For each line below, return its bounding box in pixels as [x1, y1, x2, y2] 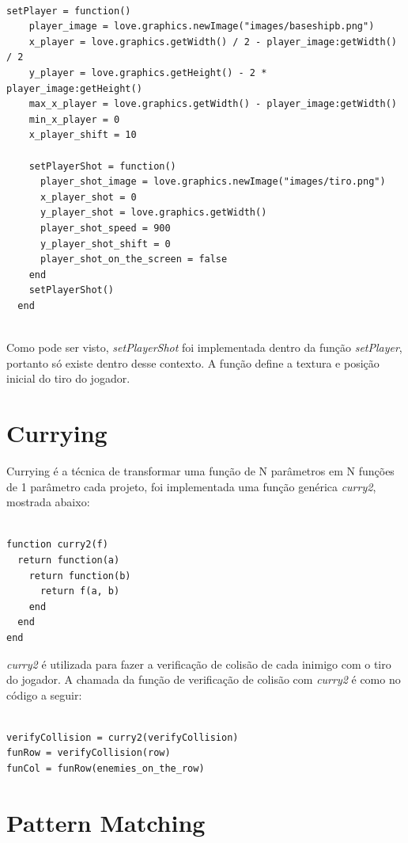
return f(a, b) [40, 586, 120, 597]
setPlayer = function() [6, 5, 131, 17]
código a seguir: [6, 686, 82, 703]
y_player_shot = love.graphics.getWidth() [40, 207, 267, 219]
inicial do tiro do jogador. [6, 370, 130, 387]
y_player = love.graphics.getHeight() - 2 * [28, 67, 267, 78]
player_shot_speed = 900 [40, 222, 171, 234]
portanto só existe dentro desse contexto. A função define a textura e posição [6, 354, 380, 371]
